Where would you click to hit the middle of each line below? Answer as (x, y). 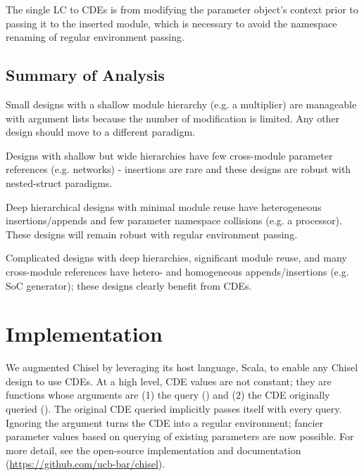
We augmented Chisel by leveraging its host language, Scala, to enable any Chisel (182, 367)
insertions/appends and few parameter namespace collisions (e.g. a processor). (174, 220)
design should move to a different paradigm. (100, 132)
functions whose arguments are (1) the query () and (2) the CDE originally (168, 395)
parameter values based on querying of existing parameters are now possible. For (180, 436)
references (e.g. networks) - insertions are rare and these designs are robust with (178, 169)
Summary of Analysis (85, 75)
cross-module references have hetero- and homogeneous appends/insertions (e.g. (177, 271)
